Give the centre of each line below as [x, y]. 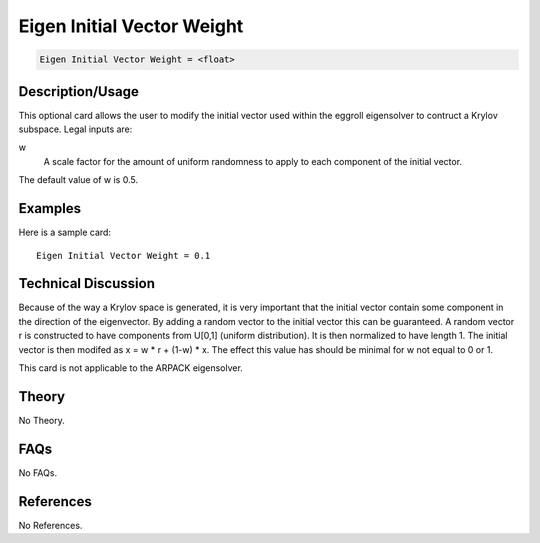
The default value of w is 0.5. [78, 180]
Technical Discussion [86, 283]
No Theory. [41, 420]
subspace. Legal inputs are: [75, 129]
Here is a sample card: [65, 232]
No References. [50, 525]
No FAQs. [38, 472]
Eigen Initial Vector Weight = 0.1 [123, 255]
